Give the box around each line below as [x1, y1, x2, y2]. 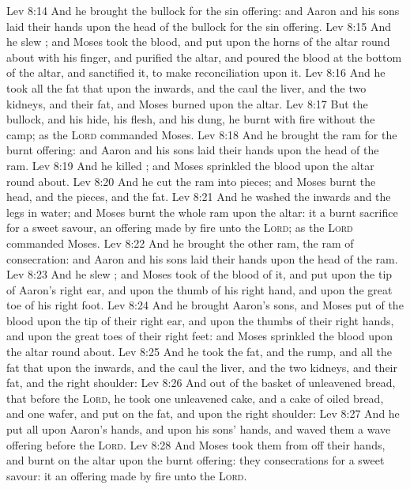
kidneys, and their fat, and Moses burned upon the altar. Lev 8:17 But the [6, 95, 368, 112]
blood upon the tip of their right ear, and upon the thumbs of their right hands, [6, 312, 394, 328]
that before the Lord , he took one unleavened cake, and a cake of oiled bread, [6, 389, 384, 406]
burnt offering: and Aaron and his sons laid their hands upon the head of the [6, 142, 379, 158]
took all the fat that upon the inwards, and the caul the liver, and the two [6, 79, 367, 96]
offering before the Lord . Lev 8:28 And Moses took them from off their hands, [6, 436, 386, 453]
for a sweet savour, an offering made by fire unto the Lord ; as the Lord [6, 219, 353, 236]
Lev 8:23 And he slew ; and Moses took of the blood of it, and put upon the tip [6, 266, 393, 282]
